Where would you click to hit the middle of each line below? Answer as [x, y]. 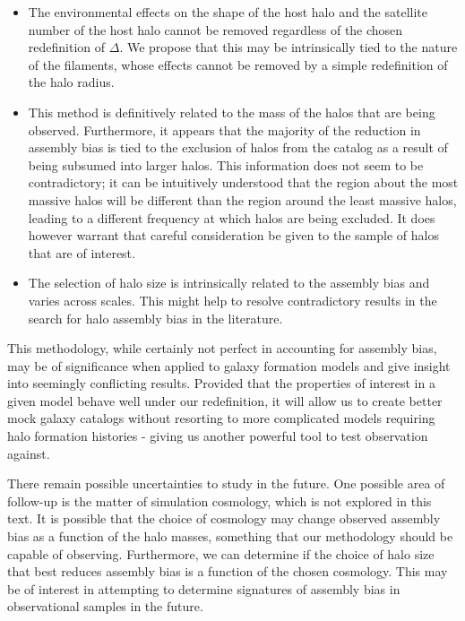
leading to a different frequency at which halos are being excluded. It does [232, 217]
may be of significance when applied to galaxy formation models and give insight [229, 365]
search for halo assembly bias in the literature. [155, 318]
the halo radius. [71, 82]
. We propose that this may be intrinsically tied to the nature [288, 47]
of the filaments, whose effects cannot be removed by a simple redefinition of [238, 64]
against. [29, 453]
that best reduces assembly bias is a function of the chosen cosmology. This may [228, 571]
